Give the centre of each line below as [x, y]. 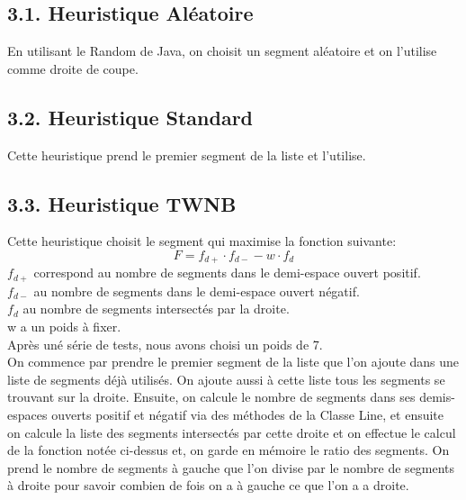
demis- [437, 397]
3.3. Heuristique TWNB [122, 203]
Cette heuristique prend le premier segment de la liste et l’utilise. [187, 155]
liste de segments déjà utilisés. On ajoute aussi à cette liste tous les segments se [226, 379]
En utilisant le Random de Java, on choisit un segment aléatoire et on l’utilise [222, 51]
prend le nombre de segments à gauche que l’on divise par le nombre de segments [231, 467]
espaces [27, 415]
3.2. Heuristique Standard [130, 117]
